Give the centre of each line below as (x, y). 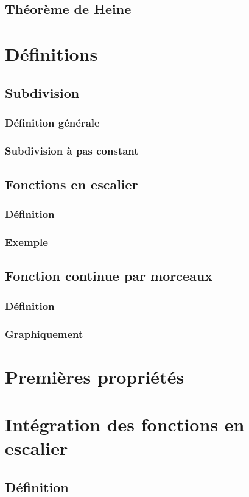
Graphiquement (44, 333)
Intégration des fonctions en (125, 424)
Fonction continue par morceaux (109, 276)
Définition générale (52, 122)
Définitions (51, 53)
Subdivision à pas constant (72, 150)
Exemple (26, 242)
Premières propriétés (95, 376)
